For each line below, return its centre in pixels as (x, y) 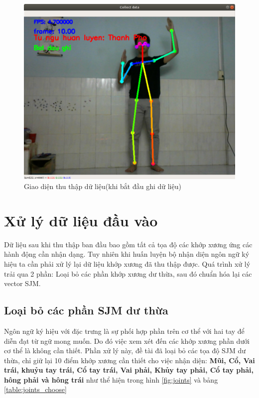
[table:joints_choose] (35, 389)
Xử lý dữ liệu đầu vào (81, 220)
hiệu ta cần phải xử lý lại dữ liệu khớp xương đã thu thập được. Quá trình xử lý (127, 263)
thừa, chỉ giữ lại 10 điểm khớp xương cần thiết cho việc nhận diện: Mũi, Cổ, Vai (129, 360)
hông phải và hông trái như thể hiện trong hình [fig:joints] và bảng (111, 379)
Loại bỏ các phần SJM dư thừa (86, 310)
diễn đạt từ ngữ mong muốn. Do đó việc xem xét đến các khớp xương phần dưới (127, 341)
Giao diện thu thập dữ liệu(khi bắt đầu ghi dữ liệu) (103, 186)
